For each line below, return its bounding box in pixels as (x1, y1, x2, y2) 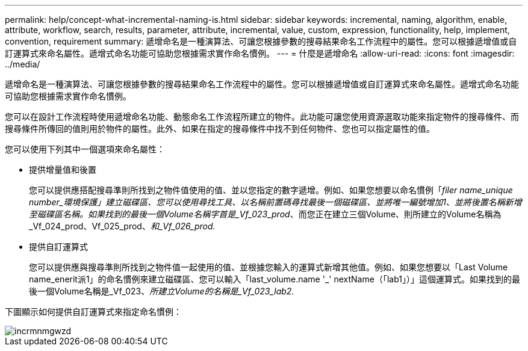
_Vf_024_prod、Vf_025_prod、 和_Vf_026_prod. (29, 221, 216, 231)
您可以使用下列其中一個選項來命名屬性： (5, 144, 165, 154)
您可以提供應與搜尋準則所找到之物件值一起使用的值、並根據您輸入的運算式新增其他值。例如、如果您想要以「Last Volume (29, 262, 508, 272)
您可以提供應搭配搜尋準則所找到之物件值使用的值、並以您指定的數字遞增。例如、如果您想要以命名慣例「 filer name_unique (29, 185, 513, 195)
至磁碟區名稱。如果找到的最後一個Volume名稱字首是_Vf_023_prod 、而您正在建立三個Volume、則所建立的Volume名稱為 (29, 209, 502, 219)
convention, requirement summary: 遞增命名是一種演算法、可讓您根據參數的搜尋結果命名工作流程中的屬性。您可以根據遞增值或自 (5, 36, 517, 46)
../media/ (5, 59, 40, 69)
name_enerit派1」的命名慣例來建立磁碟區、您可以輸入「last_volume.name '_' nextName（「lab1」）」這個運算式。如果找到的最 (29, 274, 520, 284)
